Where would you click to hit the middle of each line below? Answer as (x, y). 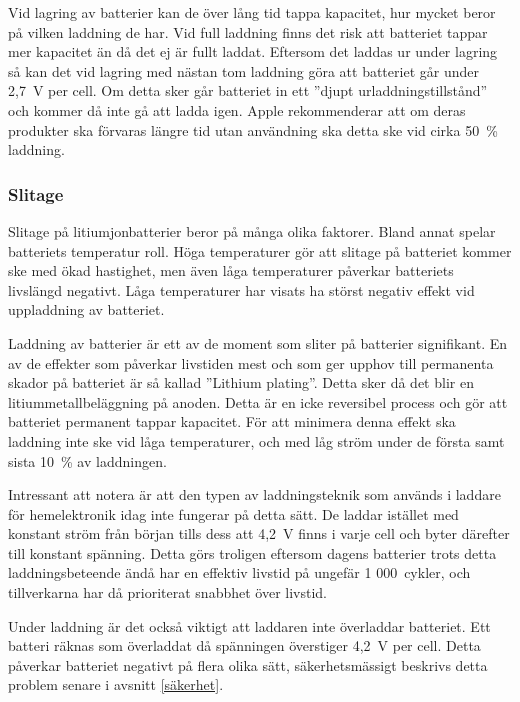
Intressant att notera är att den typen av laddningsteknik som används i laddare (254, 494)
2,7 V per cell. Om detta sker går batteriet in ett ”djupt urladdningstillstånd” (248, 90)
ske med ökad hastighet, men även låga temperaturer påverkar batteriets (231, 270)
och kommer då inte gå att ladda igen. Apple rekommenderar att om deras (237, 109)
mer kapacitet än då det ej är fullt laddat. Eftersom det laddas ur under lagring (253, 51)
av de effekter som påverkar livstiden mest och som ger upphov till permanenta (251, 362)
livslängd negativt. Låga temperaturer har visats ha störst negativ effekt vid (241, 289)
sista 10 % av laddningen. (87, 460)
